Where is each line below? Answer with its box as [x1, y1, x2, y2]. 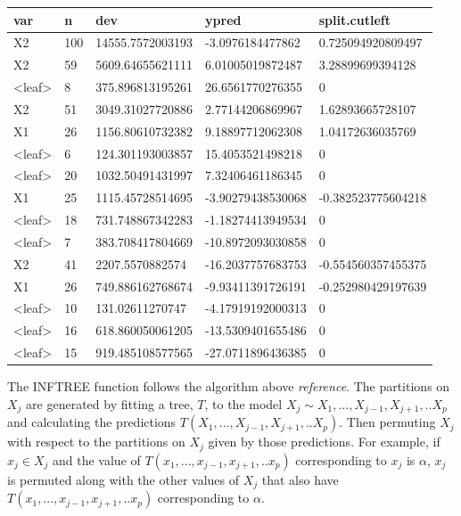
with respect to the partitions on [7, 432, 185, 451]
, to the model [204, 394, 283, 413]
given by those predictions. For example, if [208, 432, 440, 451]
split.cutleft [318, 10, 391, 29]
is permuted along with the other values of [7, 470, 240, 488]
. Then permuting [339, 413, 436, 431]
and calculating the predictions [7, 413, 177, 431]
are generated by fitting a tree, [26, 394, 193, 413]
